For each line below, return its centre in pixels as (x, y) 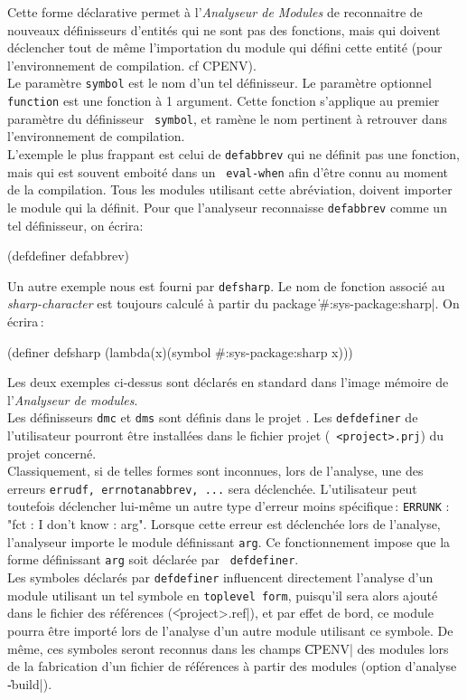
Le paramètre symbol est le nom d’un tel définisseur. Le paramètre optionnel (219, 83)
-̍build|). (30, 683)
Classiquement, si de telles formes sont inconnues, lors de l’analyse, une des (215, 471)
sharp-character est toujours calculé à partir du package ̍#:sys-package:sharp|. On (233, 303)
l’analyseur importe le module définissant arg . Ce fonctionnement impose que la (229, 541)
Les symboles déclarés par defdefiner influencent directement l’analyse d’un (220, 577)
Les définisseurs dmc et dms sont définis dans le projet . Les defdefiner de (213, 417)
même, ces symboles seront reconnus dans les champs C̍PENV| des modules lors (228, 648)
